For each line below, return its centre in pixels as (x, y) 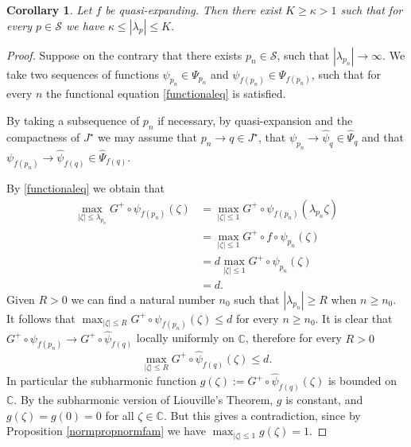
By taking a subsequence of (73, 120)
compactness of (43, 137)
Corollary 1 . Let (49, 10)
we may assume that (148, 137)
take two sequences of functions (83, 74)
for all (120, 415)
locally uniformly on (185, 338)
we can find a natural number (143, 299)
